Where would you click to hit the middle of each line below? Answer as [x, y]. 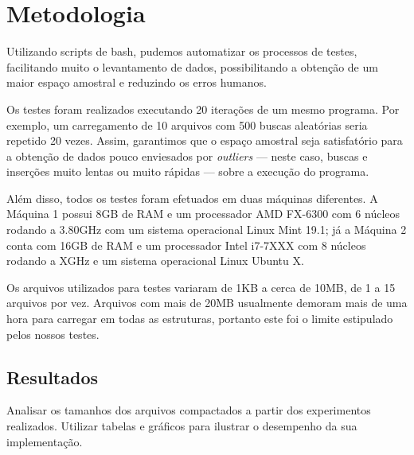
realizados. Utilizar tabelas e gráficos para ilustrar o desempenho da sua [182, 426]
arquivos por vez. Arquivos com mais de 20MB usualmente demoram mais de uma [207, 303]
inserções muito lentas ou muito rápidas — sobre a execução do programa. [188, 171]
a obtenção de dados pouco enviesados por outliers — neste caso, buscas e [187, 156]
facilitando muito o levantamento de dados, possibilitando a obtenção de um [192, 66]
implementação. [45, 441]
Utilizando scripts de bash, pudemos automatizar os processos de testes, [182, 51]
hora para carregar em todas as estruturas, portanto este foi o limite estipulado [200, 319]
